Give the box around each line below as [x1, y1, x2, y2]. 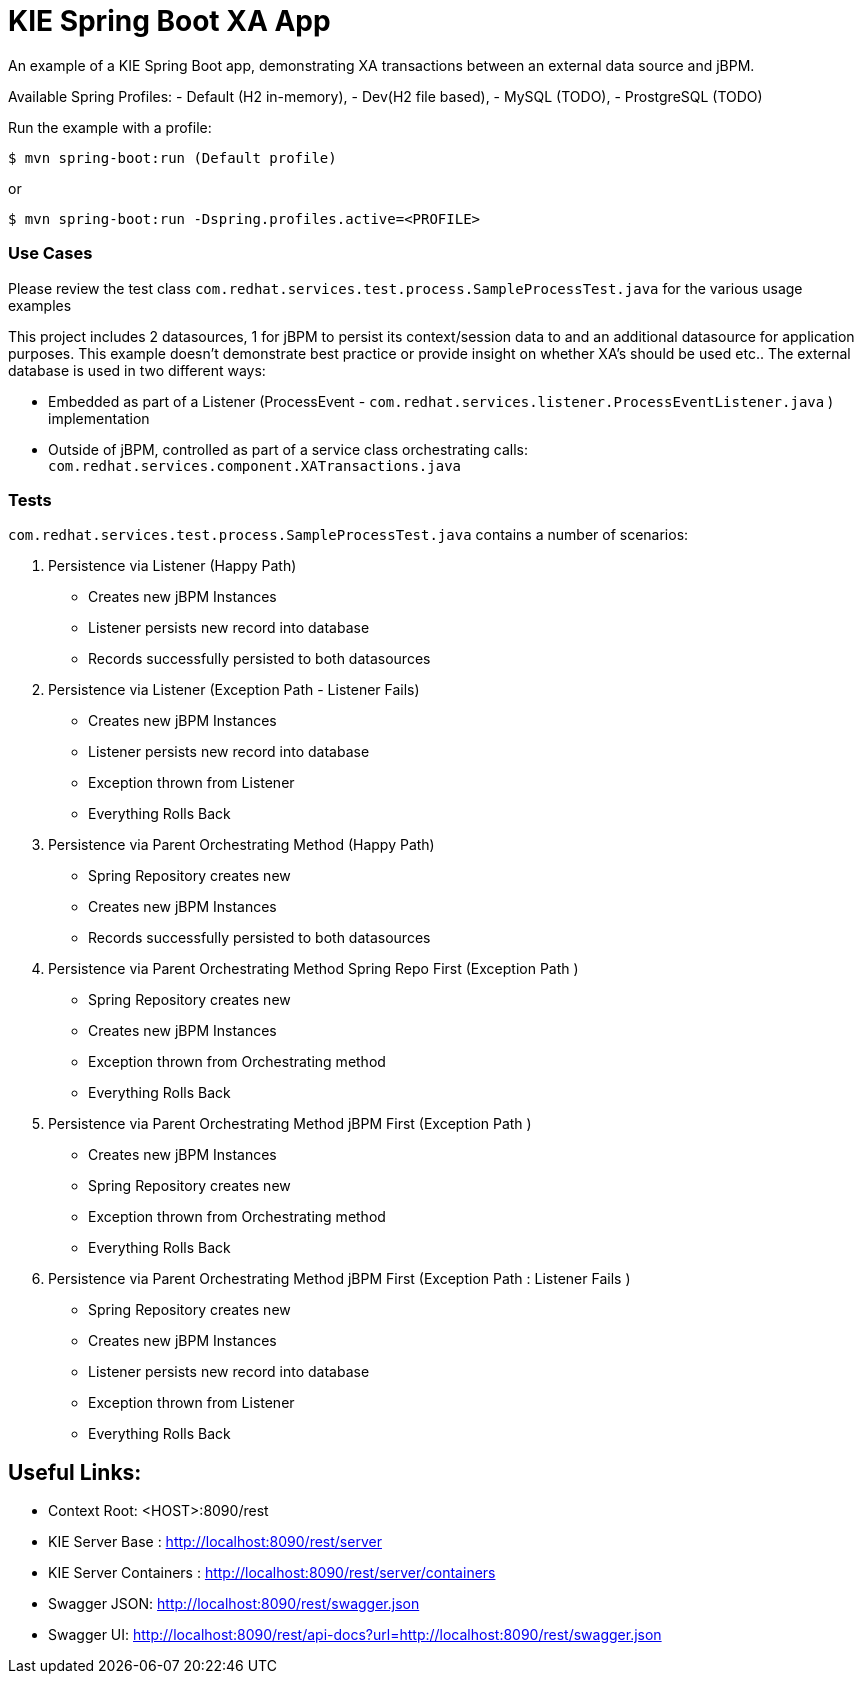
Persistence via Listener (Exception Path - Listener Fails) [48, 681, 420, 699]
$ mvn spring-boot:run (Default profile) [8, 149, 337, 166]
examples [8, 296, 72, 314]
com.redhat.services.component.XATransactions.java [48, 457, 462, 474]
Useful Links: [8, 1459, 142, 1485]
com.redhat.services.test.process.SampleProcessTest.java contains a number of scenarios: [8, 526, 689, 544]
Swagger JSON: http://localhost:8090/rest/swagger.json [48, 1595, 420, 1613]
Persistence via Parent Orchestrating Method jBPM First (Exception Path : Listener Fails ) [48, 1270, 631, 1288]
